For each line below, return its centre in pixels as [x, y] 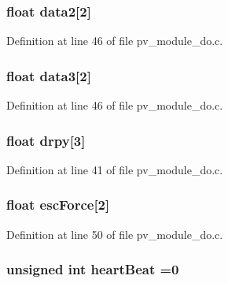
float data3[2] [49, 75]
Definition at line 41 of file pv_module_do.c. [115, 169]
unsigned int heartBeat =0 [93, 269]
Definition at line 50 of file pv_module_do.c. [115, 234]
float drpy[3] [46, 140]
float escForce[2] [58, 205]
